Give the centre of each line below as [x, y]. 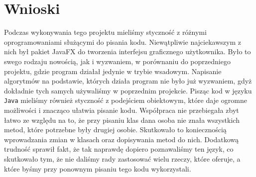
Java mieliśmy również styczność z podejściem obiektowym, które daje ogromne [126, 100]
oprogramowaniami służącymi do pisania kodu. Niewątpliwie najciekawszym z [123, 42]
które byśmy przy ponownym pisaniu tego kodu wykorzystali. [98, 168]
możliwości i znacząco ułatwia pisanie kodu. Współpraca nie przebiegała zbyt [122, 110]
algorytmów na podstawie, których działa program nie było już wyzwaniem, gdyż [128, 81]
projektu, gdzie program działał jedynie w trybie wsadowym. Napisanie [113, 71]
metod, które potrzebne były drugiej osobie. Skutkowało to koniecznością [115, 130]
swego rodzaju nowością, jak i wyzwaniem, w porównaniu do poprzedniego [117, 61]
